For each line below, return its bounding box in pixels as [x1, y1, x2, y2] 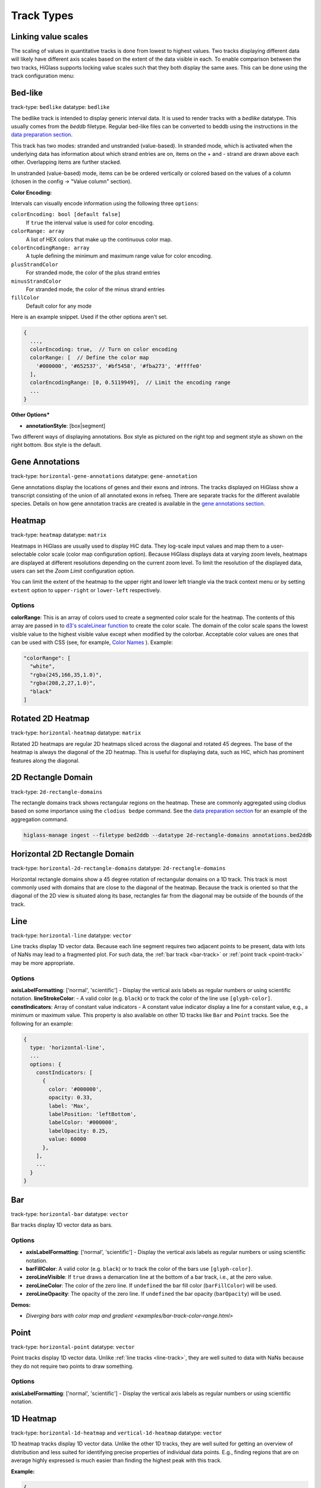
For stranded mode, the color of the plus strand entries [26, 269, 160, 276]
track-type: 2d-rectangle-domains [11, 788, 103, 795]
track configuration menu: [11, 72, 75, 80]
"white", [30, 663, 55, 670]
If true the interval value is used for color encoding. [26, 219, 155, 226]
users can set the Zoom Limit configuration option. [11, 567, 135, 574]
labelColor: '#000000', [48, 1119, 118, 1126]
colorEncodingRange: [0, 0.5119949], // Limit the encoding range [30, 379, 231, 386]
